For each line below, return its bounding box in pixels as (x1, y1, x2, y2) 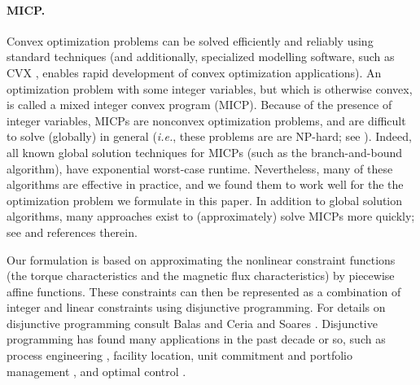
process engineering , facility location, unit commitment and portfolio (7, 347, 352, 364)
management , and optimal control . (7, 362, 186, 379)
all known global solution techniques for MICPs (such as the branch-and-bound (7, 143, 403, 160)
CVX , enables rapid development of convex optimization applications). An (7, 63, 382, 81)
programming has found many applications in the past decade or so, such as (7, 330, 386, 348)
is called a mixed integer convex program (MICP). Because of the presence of (7, 96, 392, 113)
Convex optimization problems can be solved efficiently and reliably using (7, 32, 374, 49)
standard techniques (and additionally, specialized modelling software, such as (7, 48, 395, 65)
